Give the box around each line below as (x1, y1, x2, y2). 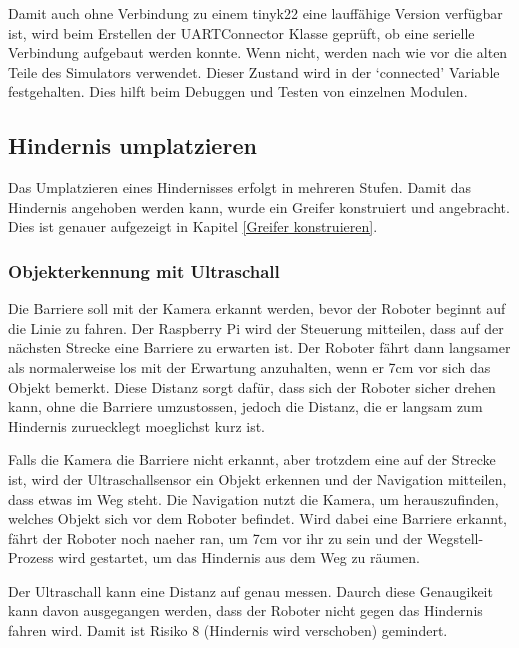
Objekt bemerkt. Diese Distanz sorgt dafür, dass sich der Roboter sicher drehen (8, 376, 496, 397)
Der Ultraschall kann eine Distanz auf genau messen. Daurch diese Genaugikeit (8, 580, 493, 601)
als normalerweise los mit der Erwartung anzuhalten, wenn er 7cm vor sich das (8, 356, 491, 377)
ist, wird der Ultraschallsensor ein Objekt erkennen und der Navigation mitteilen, (8, 468, 507, 489)
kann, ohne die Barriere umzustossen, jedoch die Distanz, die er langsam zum (8, 396, 483, 417)
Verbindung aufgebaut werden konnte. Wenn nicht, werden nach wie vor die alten (8, 42, 508, 63)
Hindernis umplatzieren (8, 130, 257, 161)
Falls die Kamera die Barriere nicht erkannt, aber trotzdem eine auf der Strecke (8, 449, 496, 470)
